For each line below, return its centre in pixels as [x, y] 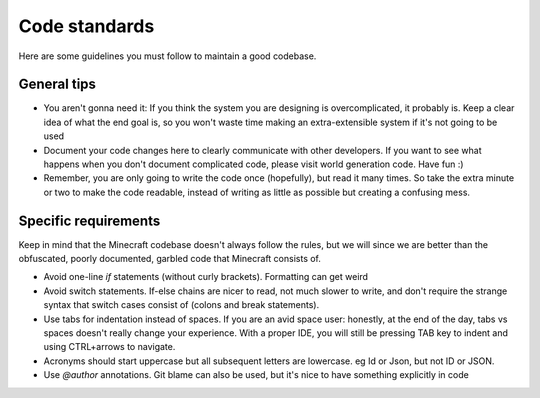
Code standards [86, 26]
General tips [57, 84]
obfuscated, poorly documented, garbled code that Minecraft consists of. [170, 259]
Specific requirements [89, 220]
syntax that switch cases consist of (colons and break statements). [181, 305]
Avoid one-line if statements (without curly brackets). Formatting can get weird [206, 277]
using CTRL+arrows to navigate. [109, 347]
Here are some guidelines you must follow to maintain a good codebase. [167, 56]
